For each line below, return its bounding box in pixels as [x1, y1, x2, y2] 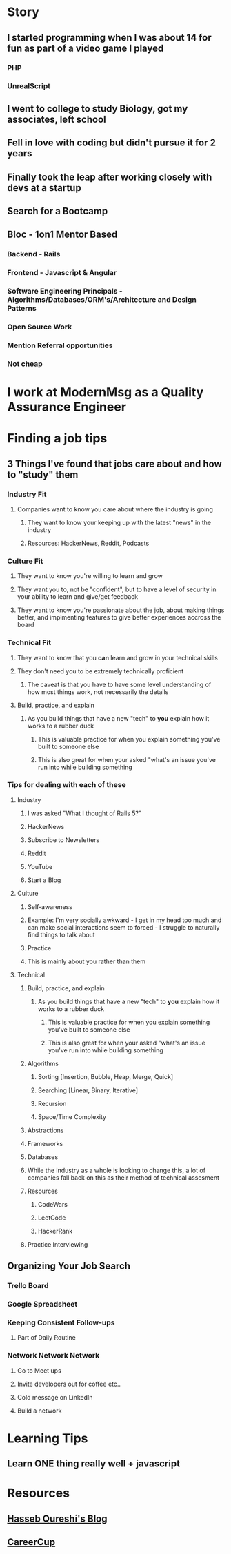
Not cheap [7, 359, 43, 369]
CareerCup [7, 1536, 56, 1548]
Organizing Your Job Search [7, 1260, 131, 1272]
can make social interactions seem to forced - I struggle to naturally [27, 923, 220, 931]
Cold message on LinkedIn [17, 1393, 93, 1401]
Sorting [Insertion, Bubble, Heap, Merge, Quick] [37, 1072, 174, 1081]
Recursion [37, 1099, 67, 1107]
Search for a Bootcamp [7, 205, 108, 217]
